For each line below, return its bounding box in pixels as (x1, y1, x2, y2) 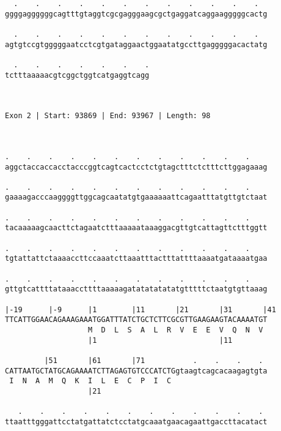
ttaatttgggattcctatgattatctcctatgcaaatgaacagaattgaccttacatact (5, 417, 268, 426)
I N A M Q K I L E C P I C (9, 377, 172, 386)
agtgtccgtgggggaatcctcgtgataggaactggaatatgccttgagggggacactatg (5, 40, 268, 49)
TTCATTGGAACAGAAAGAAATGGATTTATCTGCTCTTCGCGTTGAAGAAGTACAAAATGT (5, 315, 268, 324)
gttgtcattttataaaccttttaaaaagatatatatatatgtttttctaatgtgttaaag (5, 285, 268, 294)
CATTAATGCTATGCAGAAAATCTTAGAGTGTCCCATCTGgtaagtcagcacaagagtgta (5, 366, 268, 375)
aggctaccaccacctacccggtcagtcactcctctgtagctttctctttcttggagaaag (5, 162, 268, 171)
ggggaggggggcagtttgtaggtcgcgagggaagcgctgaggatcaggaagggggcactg (5, 9, 268, 18)
